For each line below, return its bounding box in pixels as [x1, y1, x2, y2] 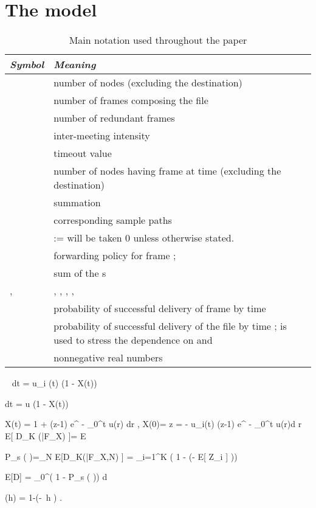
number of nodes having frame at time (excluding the [53, 164, 281, 178]
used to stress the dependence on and [53, 333, 213, 347]
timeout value [53, 146, 112, 161]
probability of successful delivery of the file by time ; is [53, 319, 287, 333]
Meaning [53, 57, 96, 72]
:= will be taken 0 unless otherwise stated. [53, 231, 235, 245]
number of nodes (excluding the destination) [53, 75, 242, 90]
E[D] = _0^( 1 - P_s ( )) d [5, 470, 108, 483]
